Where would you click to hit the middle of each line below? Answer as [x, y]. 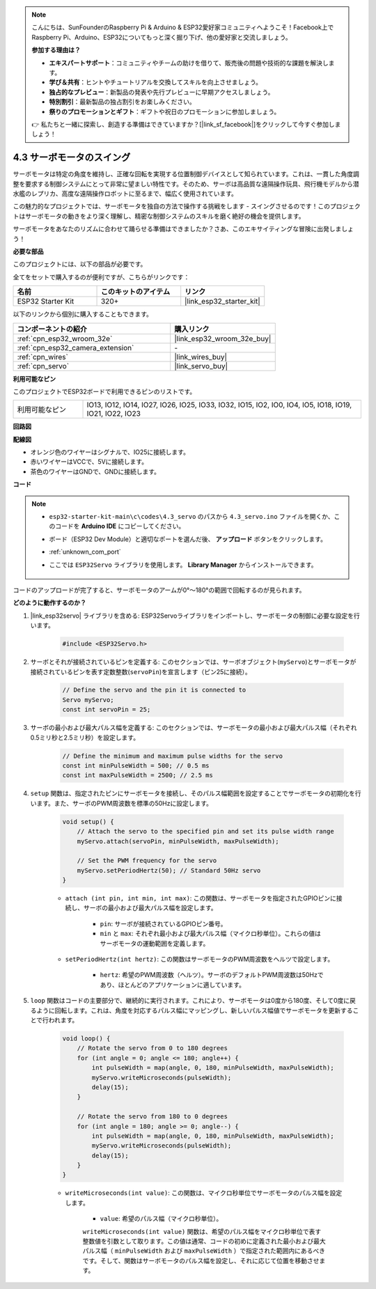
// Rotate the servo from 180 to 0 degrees [152, 1117]
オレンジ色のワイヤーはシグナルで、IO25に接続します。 [110, 452]
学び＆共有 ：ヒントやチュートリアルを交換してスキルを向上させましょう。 [156, 82]
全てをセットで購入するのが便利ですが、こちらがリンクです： [101, 277]
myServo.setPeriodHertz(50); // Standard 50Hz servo [169, 870]
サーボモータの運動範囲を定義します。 [155, 943]
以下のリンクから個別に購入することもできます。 [83, 314]
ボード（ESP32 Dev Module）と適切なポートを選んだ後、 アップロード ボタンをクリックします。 [188, 539]
